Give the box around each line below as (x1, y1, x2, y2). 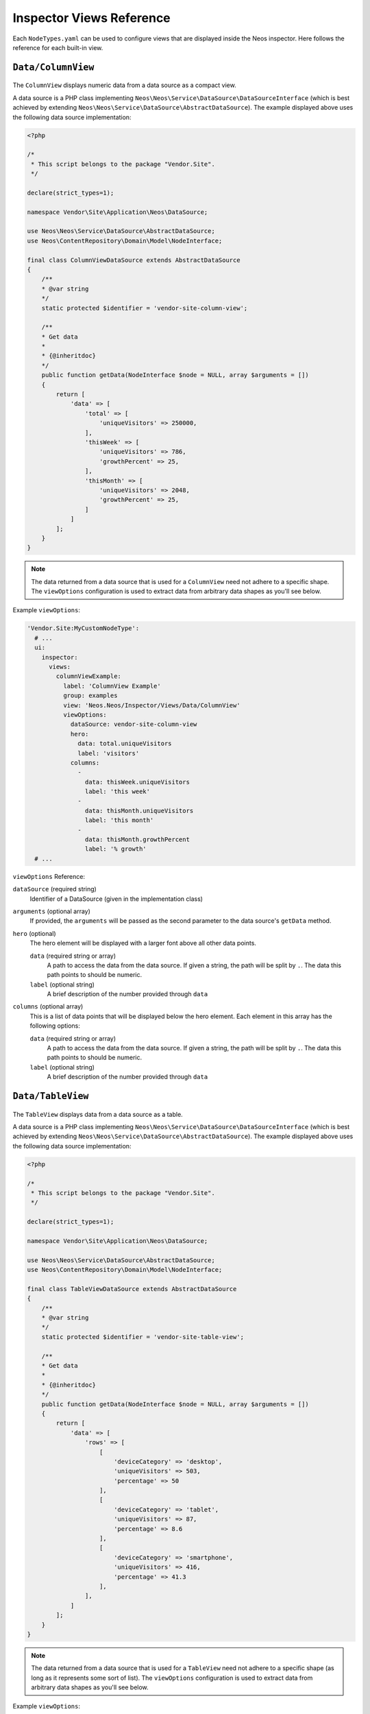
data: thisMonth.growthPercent (84, 836, 190, 843)
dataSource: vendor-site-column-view (70, 721, 197, 728)
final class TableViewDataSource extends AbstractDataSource (27, 1285, 237, 1292)
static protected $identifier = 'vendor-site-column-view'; (41, 304, 248, 312)
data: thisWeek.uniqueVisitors (84, 778, 190, 786)
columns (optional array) (12, 1002, 84, 1011)
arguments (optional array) (12, 907, 90, 915)
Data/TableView (12, 1091, 89, 1102)
